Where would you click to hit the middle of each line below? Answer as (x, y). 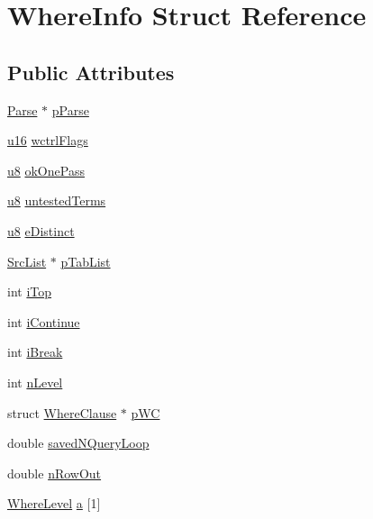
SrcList (27, 261)
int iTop (30, 291)
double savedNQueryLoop (78, 443)
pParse (70, 109)
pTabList (86, 261)
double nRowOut (55, 473)
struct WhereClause (62, 412)
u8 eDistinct (41, 230)
